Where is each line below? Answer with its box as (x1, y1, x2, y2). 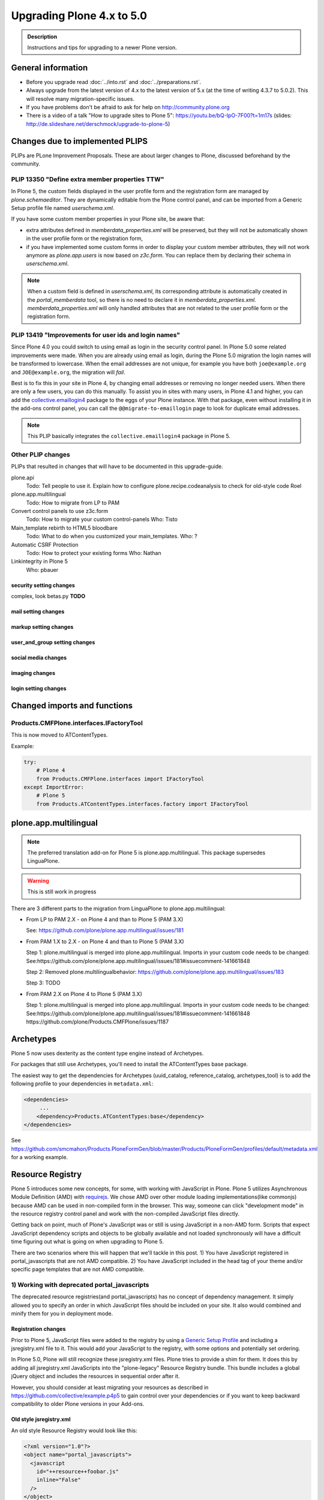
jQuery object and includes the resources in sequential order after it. (11, 1373, 180, 1380)
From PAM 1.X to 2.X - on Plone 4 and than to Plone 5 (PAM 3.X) (26, 938, 184, 945)
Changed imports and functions (11, 701, 133, 710)
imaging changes (11, 670, 56, 677)
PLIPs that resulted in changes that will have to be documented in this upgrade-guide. (11, 463, 223, 470)
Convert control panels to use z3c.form (11, 508, 109, 515)
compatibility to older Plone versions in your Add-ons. (11, 1400, 145, 1408)
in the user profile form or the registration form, (26, 235, 143, 242)
